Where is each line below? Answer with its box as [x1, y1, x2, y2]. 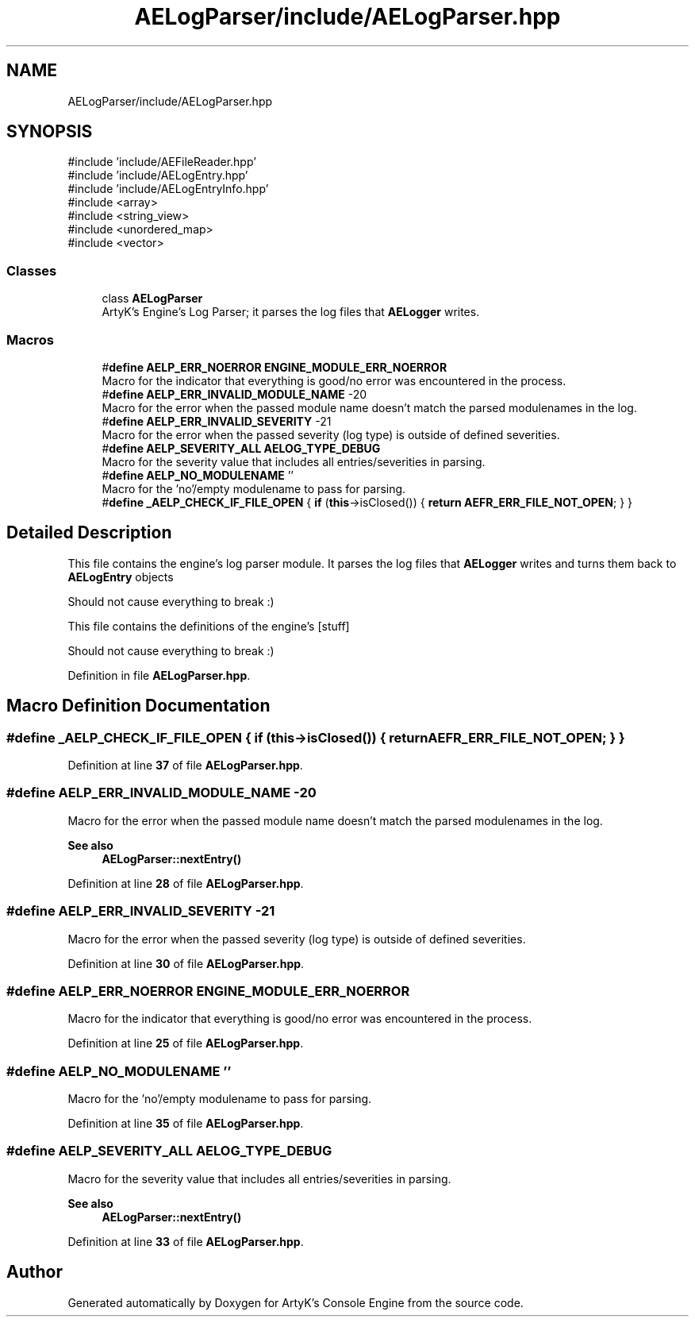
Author [6, 1262, 63, 1282]
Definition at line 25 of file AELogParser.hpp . [67, 1036, 304, 1051]
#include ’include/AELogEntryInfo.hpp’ [67, 182, 269, 196]
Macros [6, 331, 54, 348]
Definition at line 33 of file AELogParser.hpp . [67, 1234, 304, 1248]
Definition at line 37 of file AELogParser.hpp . [67, 758, 303, 772]
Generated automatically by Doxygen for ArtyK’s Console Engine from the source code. [67, 1295, 524, 1309]
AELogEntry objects [67, 569, 174, 584]
